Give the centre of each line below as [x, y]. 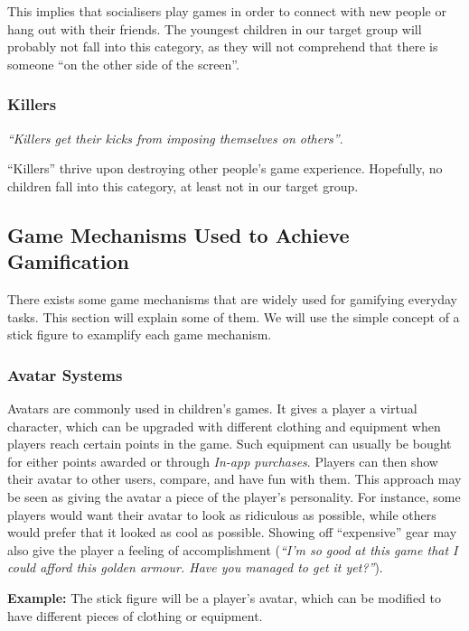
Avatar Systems [65, 374]
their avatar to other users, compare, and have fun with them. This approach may [234, 479]
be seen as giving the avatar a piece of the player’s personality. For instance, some [234, 496]
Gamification [69, 261]
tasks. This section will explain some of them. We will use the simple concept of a [234, 316]
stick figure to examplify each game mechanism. [140, 334]
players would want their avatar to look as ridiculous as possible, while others [222, 514]
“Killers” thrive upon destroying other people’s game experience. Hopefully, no [225, 168]
